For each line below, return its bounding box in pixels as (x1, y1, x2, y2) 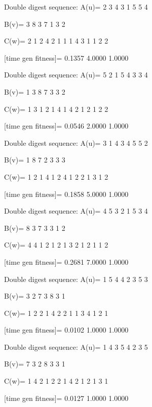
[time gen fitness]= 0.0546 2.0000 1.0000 (4, 120, 129, 131)
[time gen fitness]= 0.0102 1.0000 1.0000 (4, 324, 129, 335)
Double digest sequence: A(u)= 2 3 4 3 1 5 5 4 (4, 2, 148, 12)
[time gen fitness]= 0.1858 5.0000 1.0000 (4, 188, 129, 199)
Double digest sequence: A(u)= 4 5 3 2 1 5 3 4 (4, 206, 148, 216)
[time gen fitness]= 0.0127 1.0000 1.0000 (4, 392, 129, 403)
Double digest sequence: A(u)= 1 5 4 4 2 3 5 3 (4, 273, 148, 284)
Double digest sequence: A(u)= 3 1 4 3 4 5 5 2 (4, 137, 148, 148)
